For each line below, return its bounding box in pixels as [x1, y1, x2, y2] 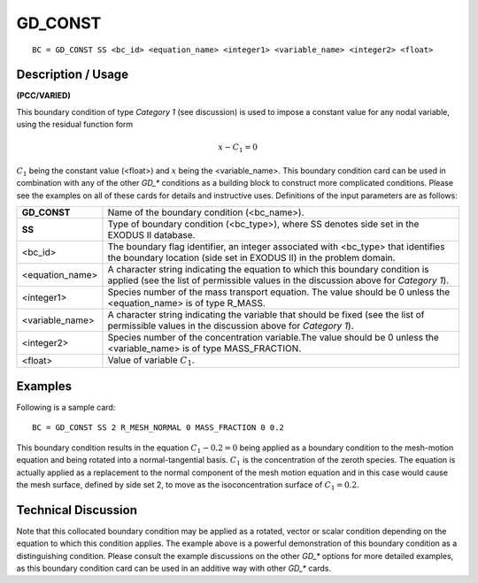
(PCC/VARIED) [16, 90, 71, 101]
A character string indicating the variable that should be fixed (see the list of [107, 309, 425, 321]
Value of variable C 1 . [107, 354, 195, 368]
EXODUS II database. [107, 229, 196, 242]
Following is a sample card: [16, 403, 116, 413]
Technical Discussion [16, 502, 137, 518]
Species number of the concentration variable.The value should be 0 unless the [107, 332, 440, 344]
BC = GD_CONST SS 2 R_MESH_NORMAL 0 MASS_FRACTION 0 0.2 [32, 423, 285, 433]
